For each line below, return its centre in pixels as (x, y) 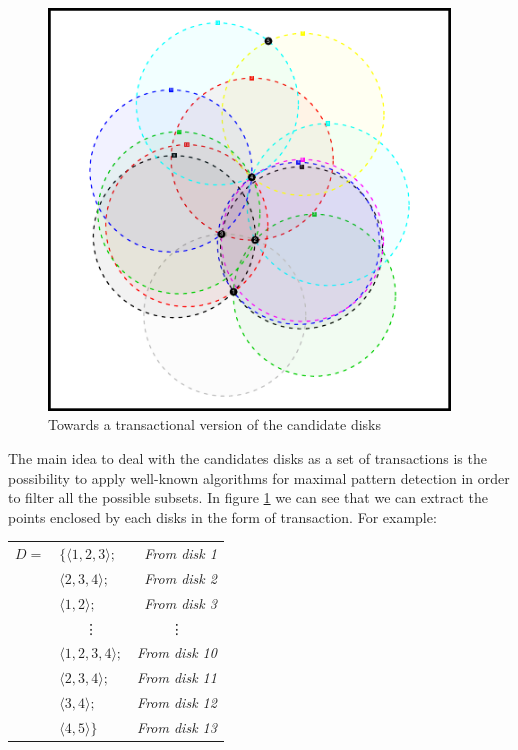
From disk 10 (177, 652)
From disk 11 (177, 677)
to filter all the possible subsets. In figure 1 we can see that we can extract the (248, 497)
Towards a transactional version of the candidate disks (215, 424)
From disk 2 (180, 577)
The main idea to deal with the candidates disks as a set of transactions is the (247, 457)
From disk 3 (180, 602)
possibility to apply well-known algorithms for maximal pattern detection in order (259, 477)
